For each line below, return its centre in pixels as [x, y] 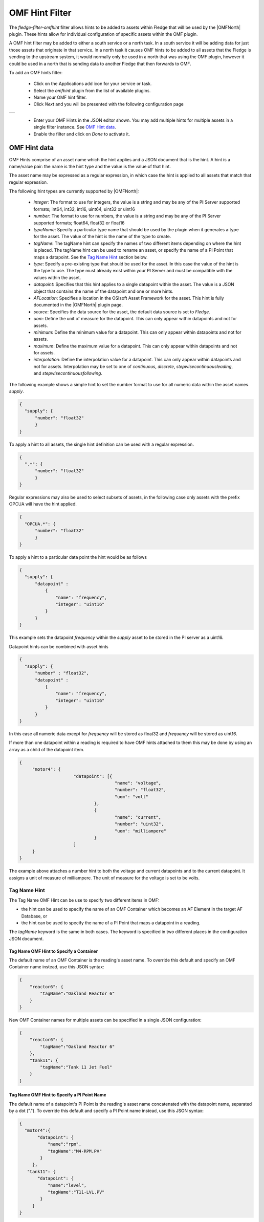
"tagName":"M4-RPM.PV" [75, 1151]
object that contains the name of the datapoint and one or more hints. [103, 291]
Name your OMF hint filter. [60, 97]
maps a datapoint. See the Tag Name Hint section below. [90, 257]
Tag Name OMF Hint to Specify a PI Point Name [58, 1095]
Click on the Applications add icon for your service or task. [93, 84]
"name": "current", [138, 817]
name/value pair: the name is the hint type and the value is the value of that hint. [90, 166]
